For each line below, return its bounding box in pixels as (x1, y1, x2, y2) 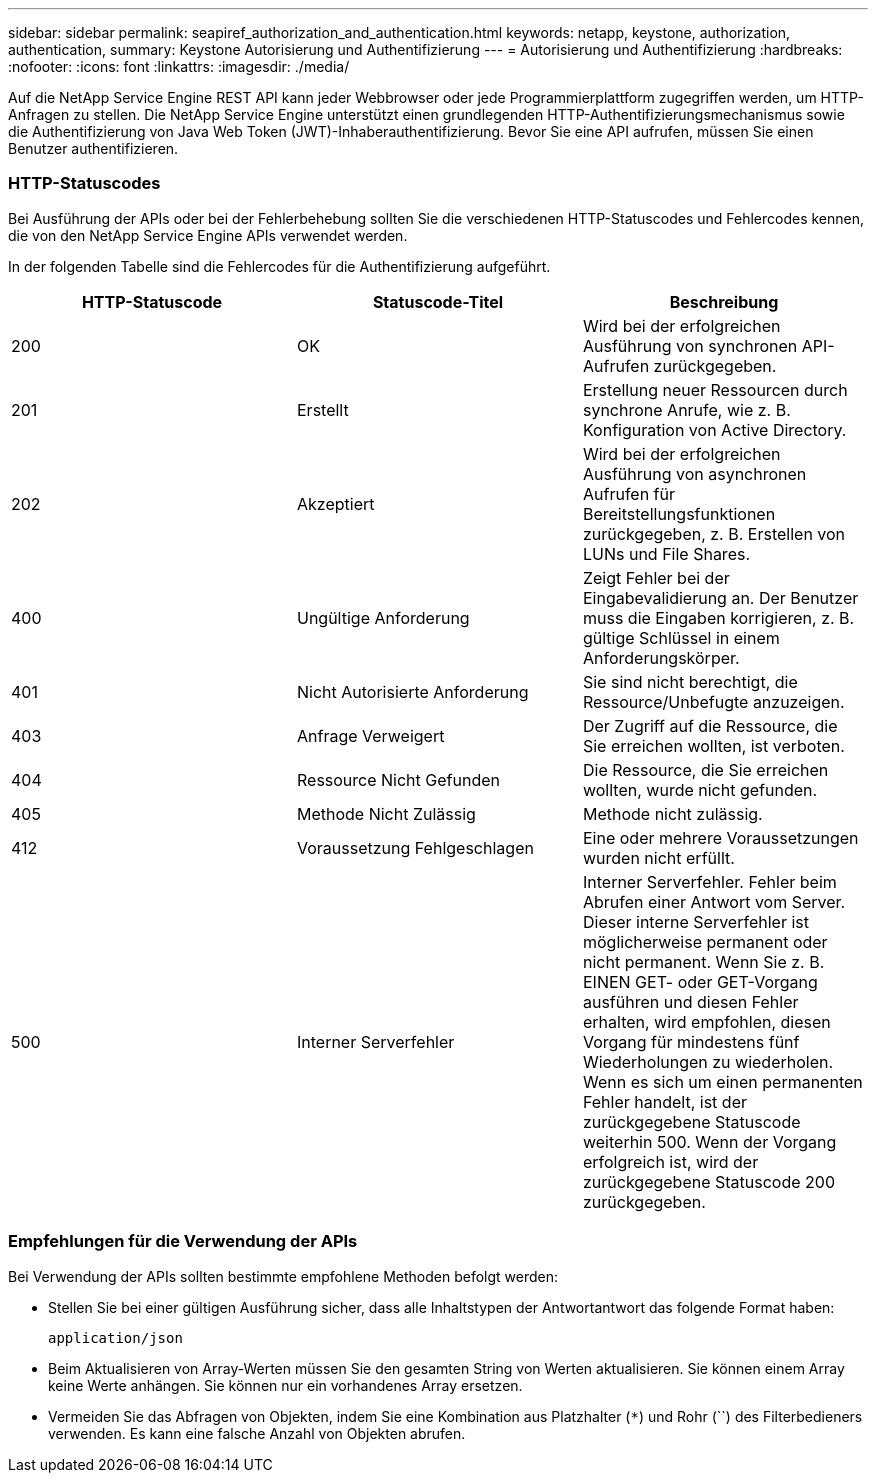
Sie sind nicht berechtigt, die (582, 671, 798, 692)
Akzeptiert (296, 493, 375, 514)
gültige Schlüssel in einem (582, 627, 780, 648)
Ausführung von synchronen (582, 335, 798, 356)
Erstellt (296, 399, 349, 420)
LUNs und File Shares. (582, 543, 751, 564)
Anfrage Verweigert (296, 725, 445, 746)
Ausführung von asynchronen (582, 463, 807, 484)
